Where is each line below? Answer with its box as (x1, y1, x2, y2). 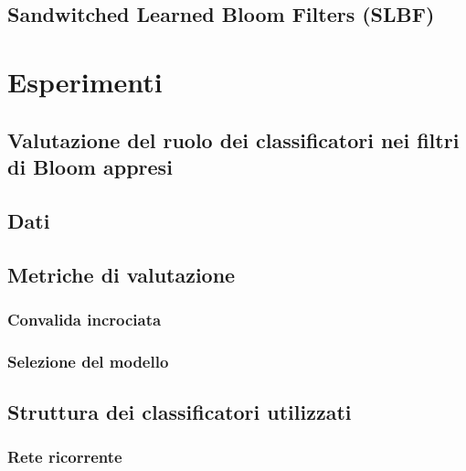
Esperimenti (7, 62, 163, 100)
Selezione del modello (7, 349, 169, 372)
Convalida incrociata (7, 307, 162, 330)
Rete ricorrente (7, 445, 122, 468)
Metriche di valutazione (7, 260, 236, 288)
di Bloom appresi (7, 152, 173, 180)
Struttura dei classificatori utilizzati (7, 397, 352, 425)
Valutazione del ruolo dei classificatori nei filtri (7, 125, 460, 154)
